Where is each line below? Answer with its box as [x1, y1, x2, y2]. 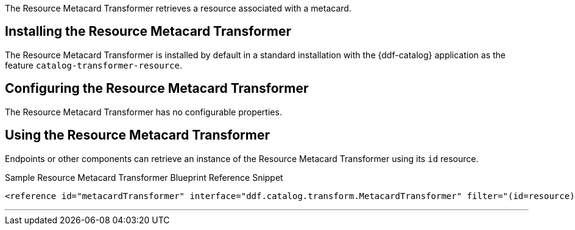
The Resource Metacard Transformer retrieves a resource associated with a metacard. [5, 3, 351, 13]
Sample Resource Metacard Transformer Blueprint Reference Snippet [5, 172, 283, 183]
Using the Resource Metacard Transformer [5, 127, 270, 143]
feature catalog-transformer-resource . [5, 59, 182, 70]
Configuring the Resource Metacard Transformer [5, 81, 309, 96]
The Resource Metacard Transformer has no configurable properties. [5, 106, 282, 117]
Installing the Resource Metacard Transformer [5, 24, 291, 39]
